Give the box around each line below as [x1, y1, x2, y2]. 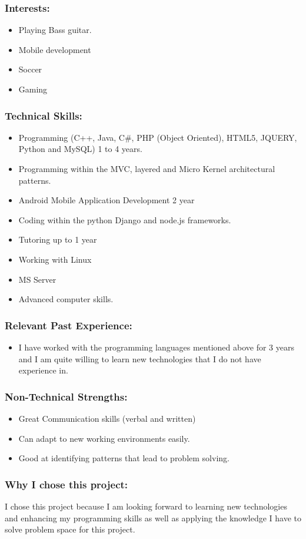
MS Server [18, 273, 56, 285]
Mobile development [18, 43, 91, 55]
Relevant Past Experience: [5, 318, 132, 332]
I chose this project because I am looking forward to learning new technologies [5, 500, 287, 512]
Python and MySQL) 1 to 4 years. [18, 143, 142, 155]
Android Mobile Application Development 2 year [18, 194, 195, 206]
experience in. [18, 364, 68, 376]
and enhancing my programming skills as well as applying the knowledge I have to [5, 511, 301, 524]
